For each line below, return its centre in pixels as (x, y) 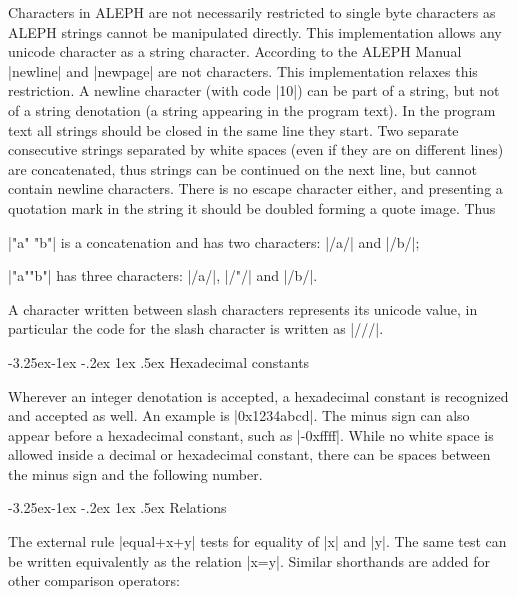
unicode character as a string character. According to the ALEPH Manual (235, 51)
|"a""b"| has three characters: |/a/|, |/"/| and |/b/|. (163, 275)
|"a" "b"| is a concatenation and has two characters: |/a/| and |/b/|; (214, 241)
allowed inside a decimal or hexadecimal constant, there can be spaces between (249, 454)
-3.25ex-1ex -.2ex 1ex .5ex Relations (117, 507)
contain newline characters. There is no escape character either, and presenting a (255, 188)
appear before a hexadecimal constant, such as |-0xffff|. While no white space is (251, 434)
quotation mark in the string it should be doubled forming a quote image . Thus (252, 207)
